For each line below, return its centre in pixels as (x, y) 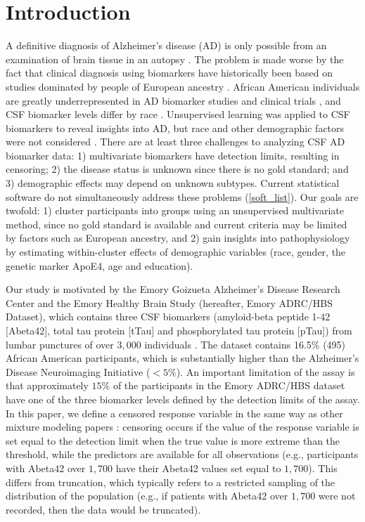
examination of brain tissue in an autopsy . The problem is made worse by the (175, 59)
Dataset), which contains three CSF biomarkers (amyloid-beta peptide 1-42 (168, 317)
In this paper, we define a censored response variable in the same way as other (174, 413)
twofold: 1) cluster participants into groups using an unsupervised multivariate (175, 210)
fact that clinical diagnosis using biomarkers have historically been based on (169, 73)
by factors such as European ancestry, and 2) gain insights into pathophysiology (178, 238)
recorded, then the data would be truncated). (103, 509)
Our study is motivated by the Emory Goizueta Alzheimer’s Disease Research (173, 289)
